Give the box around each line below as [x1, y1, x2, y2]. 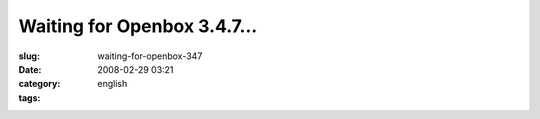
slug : [18, 50, 40, 62]
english [97, 78, 128, 90]
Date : [18, 63, 42, 75]
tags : [18, 91, 41, 104]
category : [18, 78, 61, 90]
